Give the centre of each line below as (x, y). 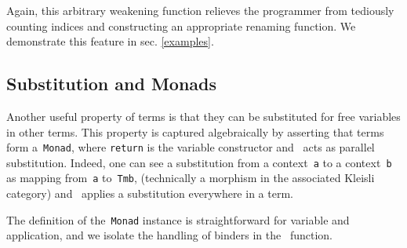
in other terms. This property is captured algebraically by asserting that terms (195, 131)
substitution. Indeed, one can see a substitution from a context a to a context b (199, 162)
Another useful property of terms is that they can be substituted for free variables (203, 116)
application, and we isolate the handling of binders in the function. (169, 235)
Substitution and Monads (112, 84)
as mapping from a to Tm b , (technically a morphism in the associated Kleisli (191, 178)
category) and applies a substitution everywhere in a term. (150, 193)
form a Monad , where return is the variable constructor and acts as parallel (191, 147)
